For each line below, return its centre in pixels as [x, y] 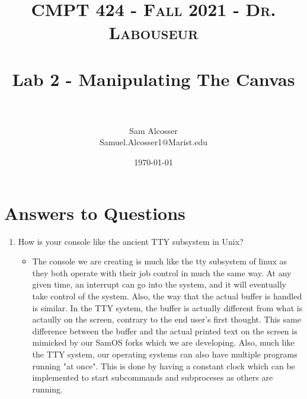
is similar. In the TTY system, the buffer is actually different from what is [167, 307]
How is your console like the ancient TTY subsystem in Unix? [131, 241]
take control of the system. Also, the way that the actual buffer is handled [167, 296]
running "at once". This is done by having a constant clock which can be [164, 366]
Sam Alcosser [153, 130]
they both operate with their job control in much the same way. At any [162, 272]
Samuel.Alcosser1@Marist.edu [153, 142]
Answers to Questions [95, 213]
